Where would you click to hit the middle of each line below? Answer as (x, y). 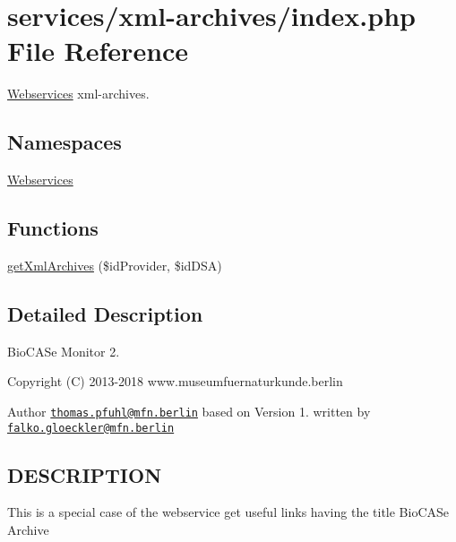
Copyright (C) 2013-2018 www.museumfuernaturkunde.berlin (175, 381)
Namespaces (65, 142)
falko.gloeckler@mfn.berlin (91, 428)
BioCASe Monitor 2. (64, 351)
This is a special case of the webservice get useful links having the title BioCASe (228, 512)
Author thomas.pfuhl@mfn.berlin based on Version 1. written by (189, 411)
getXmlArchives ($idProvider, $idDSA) (115, 265)
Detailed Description (105, 313)
